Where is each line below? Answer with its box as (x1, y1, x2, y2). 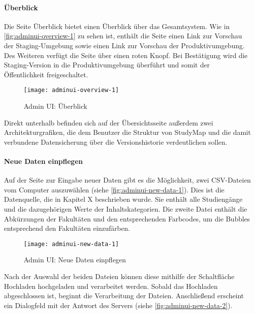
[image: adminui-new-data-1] (24, 240, 119, 248)
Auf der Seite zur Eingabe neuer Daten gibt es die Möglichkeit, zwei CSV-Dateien (4, 175, 251, 185)
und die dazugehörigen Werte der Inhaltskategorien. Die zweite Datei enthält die (4, 203, 247, 214)
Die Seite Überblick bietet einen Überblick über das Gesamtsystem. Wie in (4, 21, 230, 31)
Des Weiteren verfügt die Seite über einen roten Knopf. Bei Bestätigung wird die (4, 50, 248, 60)
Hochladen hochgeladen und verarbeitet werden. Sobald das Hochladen (4, 281, 218, 291)
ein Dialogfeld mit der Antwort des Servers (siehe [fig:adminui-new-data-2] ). (4, 300, 232, 310)
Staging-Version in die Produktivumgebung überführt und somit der (4, 60, 210, 70)
